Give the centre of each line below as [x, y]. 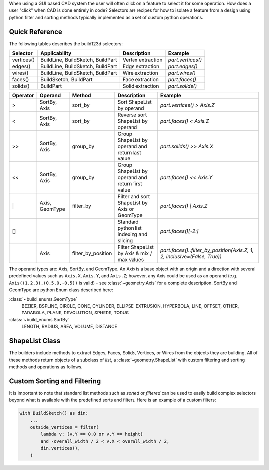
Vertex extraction [142, 60]
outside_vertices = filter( [65, 427]
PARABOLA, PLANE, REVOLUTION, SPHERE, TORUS [75, 313]
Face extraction [140, 80]
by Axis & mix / [135, 253]
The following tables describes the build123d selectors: [66, 44]
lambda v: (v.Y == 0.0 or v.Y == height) [92, 434]
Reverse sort [132, 115]
